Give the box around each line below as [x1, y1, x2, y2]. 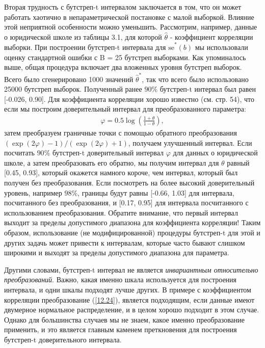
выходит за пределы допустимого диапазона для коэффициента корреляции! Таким [4, 217, 261, 228]
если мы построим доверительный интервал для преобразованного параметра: [4, 103, 246, 114]
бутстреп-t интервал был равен [160, 84, 256, 94]
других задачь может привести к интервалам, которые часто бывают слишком [4, 237, 245, 248]
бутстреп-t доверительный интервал [52, 147, 164, 158]
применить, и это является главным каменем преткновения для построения [4, 324, 237, 335]
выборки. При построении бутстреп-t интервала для [4, 42, 166, 52]
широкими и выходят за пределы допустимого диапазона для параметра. [4, 247, 229, 258]
